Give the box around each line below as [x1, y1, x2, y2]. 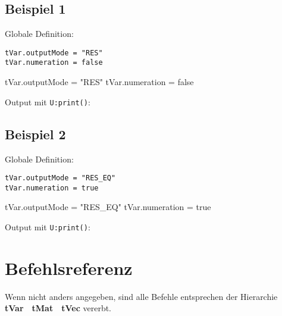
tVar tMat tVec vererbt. [5, 302, 112, 314]
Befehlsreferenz [5, 255, 133, 280]
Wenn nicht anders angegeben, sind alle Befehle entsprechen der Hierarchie [5, 290, 278, 302]
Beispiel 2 [5, 124, 66, 143]
